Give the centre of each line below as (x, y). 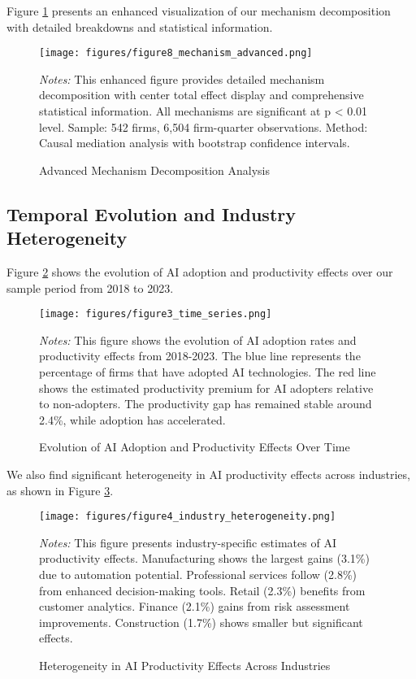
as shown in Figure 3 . (60, 490)
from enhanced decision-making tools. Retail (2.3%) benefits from (202, 590)
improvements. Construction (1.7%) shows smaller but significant (201, 622)
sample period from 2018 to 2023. (90, 287)
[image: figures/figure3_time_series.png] (156, 314)
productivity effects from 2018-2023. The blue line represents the (200, 356)
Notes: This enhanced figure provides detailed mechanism (182, 78)
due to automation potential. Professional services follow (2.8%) (198, 575)
